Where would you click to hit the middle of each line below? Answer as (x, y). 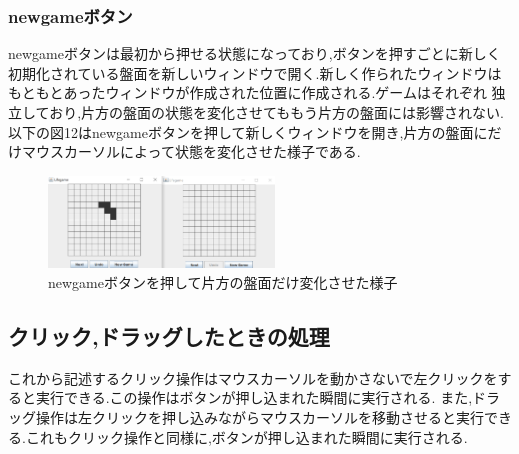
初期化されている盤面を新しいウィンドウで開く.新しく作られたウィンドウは (255, 72)
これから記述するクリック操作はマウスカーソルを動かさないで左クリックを (253, 377)
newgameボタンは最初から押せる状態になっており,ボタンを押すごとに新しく (254, 53)
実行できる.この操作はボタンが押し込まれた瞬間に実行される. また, (254, 397)
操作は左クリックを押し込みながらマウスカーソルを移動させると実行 (259, 417)
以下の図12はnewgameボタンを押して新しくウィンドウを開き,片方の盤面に (248, 131)
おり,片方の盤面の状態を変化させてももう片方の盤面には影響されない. (276, 112)
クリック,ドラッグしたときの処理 (169, 336)
